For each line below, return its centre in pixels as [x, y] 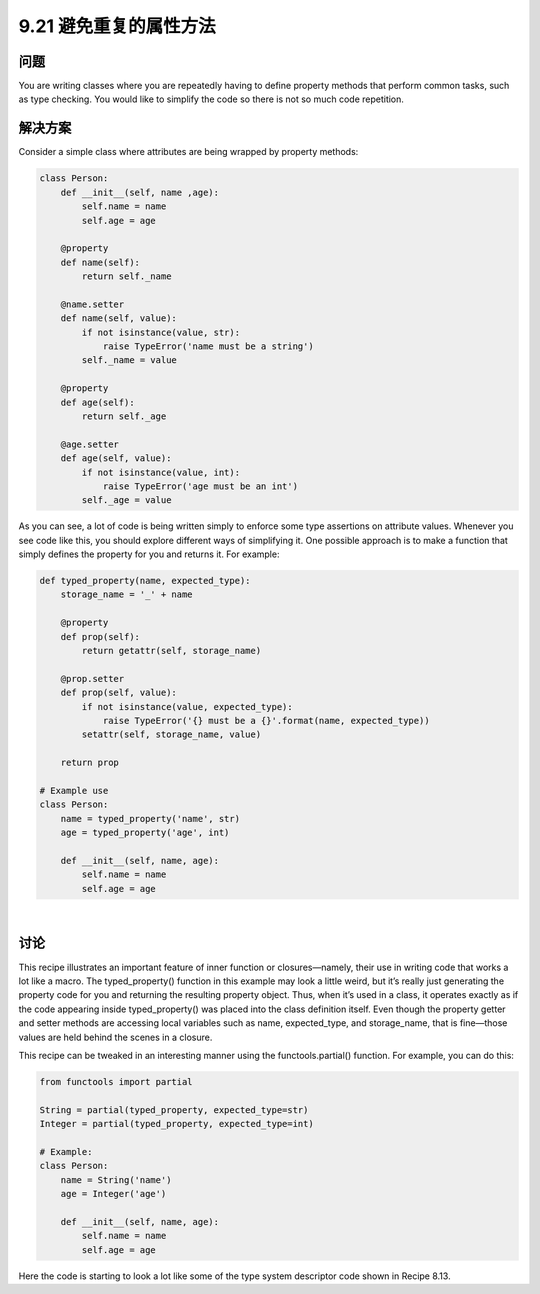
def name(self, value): [118, 318]
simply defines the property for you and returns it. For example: [149, 554]
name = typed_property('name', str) [150, 818]
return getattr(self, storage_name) [171, 651]
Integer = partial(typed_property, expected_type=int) [176, 1124]
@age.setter [90, 444]
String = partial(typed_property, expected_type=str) [174, 1109]
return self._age [124, 416]
